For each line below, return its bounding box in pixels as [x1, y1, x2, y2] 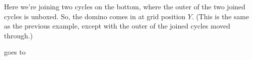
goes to [4, 47, 26, 57]
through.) [4, 30, 33, 40]
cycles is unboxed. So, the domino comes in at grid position [4, 11, 186, 21]
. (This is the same [192, 11, 249, 21]
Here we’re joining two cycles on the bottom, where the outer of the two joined [4, 1, 246, 11]
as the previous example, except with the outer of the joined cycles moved [4, 21, 231, 31]
